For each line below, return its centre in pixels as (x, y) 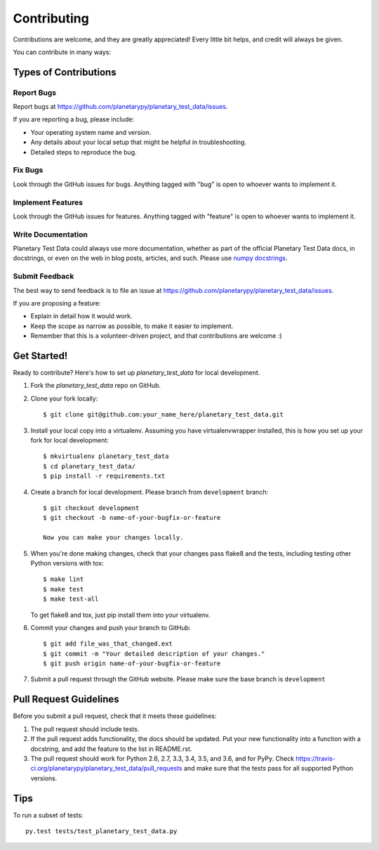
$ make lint (64, 579)
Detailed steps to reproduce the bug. (84, 152)
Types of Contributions (65, 72)
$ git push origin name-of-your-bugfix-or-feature (132, 663)
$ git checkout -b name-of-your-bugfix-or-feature (132, 518)
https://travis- (316, 758)
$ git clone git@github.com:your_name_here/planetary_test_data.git (163, 415)
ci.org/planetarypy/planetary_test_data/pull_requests (106, 769)
